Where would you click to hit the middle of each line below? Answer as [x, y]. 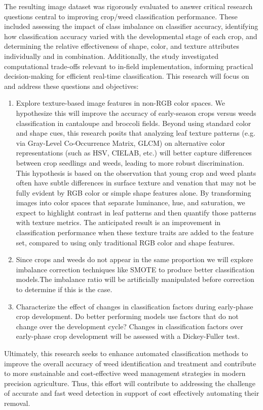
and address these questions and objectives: [71, 86]
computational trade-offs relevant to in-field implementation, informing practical [129, 66]
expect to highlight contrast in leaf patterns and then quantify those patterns [136, 212]
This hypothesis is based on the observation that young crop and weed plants [136, 172]
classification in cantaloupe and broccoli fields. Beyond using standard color [134, 123]
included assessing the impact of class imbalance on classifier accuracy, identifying [131, 26]
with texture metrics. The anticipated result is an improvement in [118, 222]
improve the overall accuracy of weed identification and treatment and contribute [130, 363]
